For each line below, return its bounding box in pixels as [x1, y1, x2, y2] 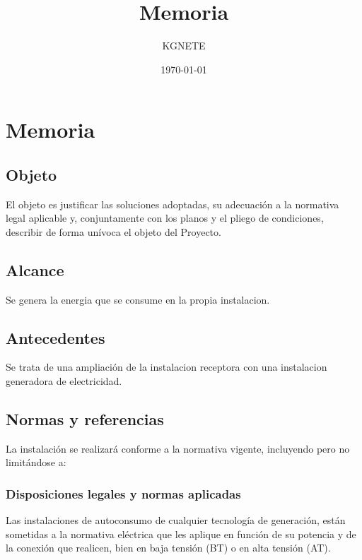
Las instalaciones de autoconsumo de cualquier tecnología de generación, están [6, 513, 346, 528]
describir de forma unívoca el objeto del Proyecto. [6, 224, 221, 239]
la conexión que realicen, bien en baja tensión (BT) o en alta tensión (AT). [6, 540, 331, 555]
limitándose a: [6, 455, 66, 470]
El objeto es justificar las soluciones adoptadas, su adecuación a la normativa [6, 196, 339, 211]
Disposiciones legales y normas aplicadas [6, 484, 241, 502]
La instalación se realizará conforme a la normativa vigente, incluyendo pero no [6, 441, 350, 455]
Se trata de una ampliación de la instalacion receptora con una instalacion [6, 359, 327, 374]
